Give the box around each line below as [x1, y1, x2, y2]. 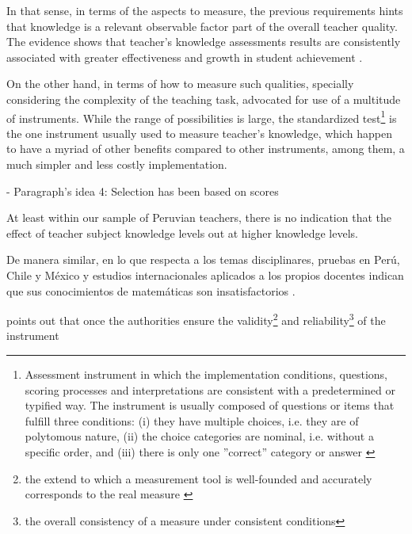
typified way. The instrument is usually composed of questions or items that [25, 397, 395, 414]
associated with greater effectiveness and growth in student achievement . [6, 48, 363, 65]
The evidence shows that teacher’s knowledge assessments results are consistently [6, 33, 401, 50]
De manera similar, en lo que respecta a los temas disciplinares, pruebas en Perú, [6, 251, 400, 268]
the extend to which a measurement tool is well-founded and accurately [25, 470, 372, 486]
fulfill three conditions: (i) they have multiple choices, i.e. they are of [25, 412, 359, 429]
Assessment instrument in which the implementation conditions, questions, [25, 366, 387, 382]
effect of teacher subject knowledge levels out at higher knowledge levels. [6, 224, 358, 241]
